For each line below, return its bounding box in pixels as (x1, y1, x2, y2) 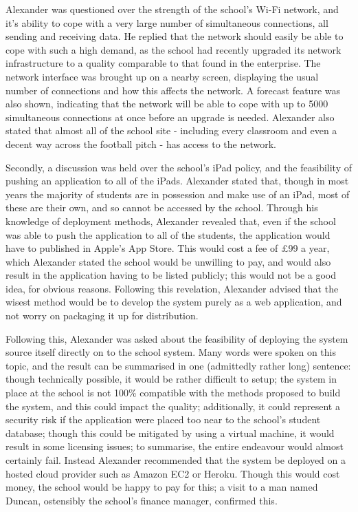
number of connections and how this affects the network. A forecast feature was (5, 83, 340, 97)
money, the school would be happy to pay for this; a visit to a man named (5, 480, 318, 494)
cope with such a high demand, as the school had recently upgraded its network (5, 42, 342, 56)
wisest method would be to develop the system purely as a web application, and (5, 295, 342, 309)
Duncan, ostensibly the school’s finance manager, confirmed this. (5, 493, 278, 507)
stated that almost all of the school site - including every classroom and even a (5, 123, 337, 138)
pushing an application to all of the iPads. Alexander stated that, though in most (5, 173, 349, 188)
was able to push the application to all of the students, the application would (5, 227, 331, 242)
